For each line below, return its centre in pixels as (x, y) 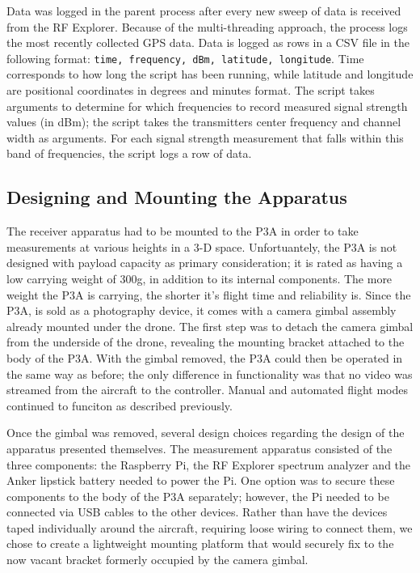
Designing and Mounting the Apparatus (177, 197)
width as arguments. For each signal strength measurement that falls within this (205, 137)
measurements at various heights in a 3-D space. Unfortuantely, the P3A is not (202, 246)
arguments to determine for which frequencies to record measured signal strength (207, 106)
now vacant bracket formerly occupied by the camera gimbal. (157, 560)
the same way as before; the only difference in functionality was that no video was (210, 374)
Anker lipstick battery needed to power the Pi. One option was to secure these (201, 480)
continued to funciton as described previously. (120, 405)
